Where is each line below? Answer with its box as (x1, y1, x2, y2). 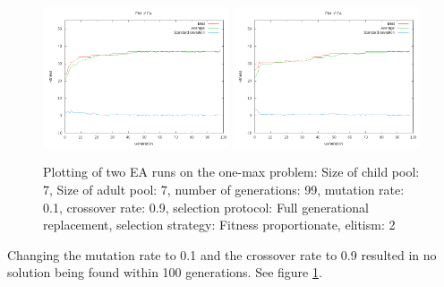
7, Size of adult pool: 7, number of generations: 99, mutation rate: (43, 180, 405, 198)
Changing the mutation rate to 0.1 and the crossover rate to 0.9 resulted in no (7, 245, 437, 264)
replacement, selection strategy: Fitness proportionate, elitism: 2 (43, 215, 396, 234)
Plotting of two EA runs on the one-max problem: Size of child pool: (43, 162, 420, 181)
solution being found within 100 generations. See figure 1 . (7, 263, 322, 282)
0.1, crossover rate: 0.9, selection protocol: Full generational (43, 197, 369, 216)
